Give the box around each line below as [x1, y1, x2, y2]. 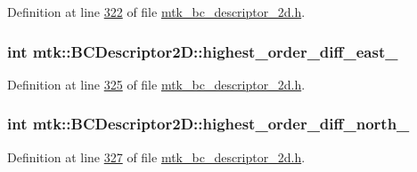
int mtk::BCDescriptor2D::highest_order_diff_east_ [7, 40, 398, 62]
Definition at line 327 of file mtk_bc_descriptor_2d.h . [7, 147, 306, 166]
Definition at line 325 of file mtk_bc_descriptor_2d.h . [7, 74, 306, 93]
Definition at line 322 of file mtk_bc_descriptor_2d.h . [7, 3, 306, 20]
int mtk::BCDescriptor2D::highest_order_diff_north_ [7, 113, 410, 135]
